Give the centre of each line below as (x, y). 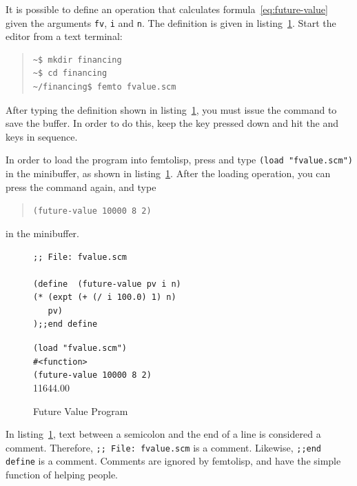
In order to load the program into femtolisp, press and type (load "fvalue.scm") (179, 160)
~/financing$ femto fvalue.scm (104, 87)
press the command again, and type (81, 186)
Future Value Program (81, 411)
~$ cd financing (70, 73)
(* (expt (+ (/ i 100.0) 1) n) (105, 297)
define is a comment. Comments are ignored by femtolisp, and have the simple (173, 461)
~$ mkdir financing (77, 60)
